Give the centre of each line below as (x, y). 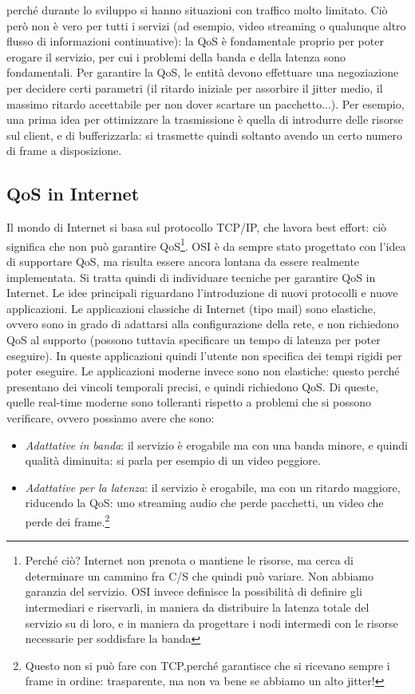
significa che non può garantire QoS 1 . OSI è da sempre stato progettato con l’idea (206, 244)
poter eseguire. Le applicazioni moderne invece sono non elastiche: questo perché (203, 371)
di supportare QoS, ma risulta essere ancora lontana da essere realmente (183, 261)
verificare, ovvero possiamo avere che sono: (111, 417)
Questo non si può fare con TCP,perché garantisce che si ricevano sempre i (207, 665)
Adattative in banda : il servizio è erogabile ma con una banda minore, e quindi (216, 444)
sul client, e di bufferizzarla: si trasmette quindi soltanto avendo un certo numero (204, 135)
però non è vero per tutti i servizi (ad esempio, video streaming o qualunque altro (206, 25)
